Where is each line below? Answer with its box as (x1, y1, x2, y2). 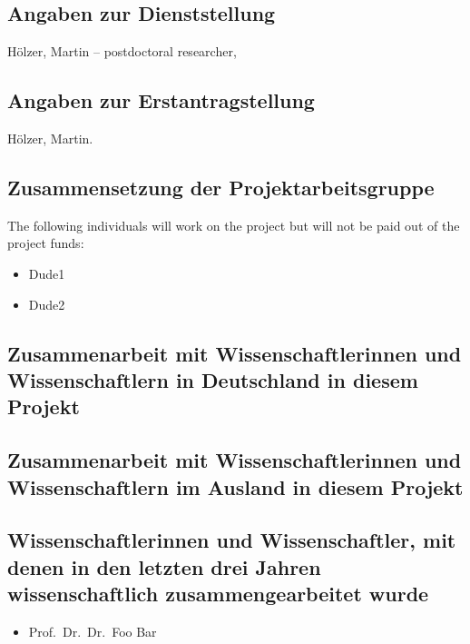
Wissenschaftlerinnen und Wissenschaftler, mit (7, 526, 456, 554)
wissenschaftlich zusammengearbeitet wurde (7, 580, 429, 608)
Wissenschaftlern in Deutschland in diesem (7, 365, 418, 393)
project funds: (7, 233, 84, 253)
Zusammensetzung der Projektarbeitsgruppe (7, 173, 435, 201)
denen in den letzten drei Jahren (7, 552, 321, 580)
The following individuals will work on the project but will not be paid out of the (7, 215, 460, 234)
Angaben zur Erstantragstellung (7, 86, 315, 114)
